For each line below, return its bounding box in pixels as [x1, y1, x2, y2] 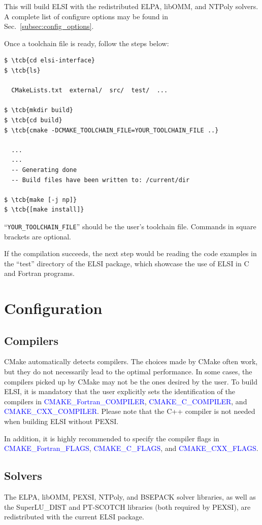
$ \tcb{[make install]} [4, 206, 84, 214]
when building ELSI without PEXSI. [4, 416, 119, 427]
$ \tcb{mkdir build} [4, 107, 74, 114]
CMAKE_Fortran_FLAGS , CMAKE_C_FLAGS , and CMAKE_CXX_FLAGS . [4, 443, 258, 453]
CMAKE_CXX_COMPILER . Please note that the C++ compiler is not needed [4, 406, 255, 416]
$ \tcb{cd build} [4, 116, 62, 124]
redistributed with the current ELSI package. [4, 511, 144, 522]
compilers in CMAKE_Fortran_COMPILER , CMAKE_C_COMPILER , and [4, 396, 247, 406]
